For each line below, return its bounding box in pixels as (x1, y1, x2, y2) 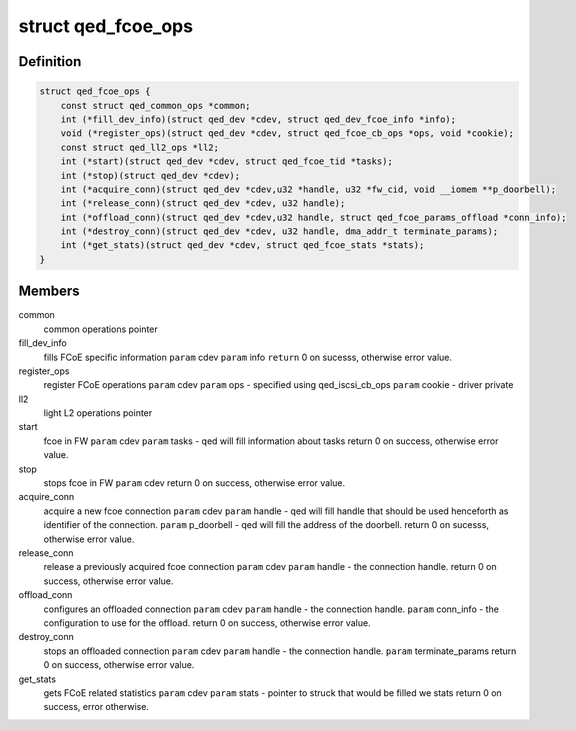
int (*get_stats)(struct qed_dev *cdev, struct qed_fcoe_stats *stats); (60, 240, 425, 251)
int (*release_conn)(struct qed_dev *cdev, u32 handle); (60, 198, 346, 209)
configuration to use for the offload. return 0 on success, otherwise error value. (43, 616, 371, 629)
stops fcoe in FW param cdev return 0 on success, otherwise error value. (43, 477, 346, 489)
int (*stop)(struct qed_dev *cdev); (60, 170, 240, 181)
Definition (18, 53, 82, 70)
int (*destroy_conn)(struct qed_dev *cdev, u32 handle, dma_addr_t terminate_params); (60, 226, 499, 237)
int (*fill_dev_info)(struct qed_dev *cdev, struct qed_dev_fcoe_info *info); (60, 113, 457, 125)
